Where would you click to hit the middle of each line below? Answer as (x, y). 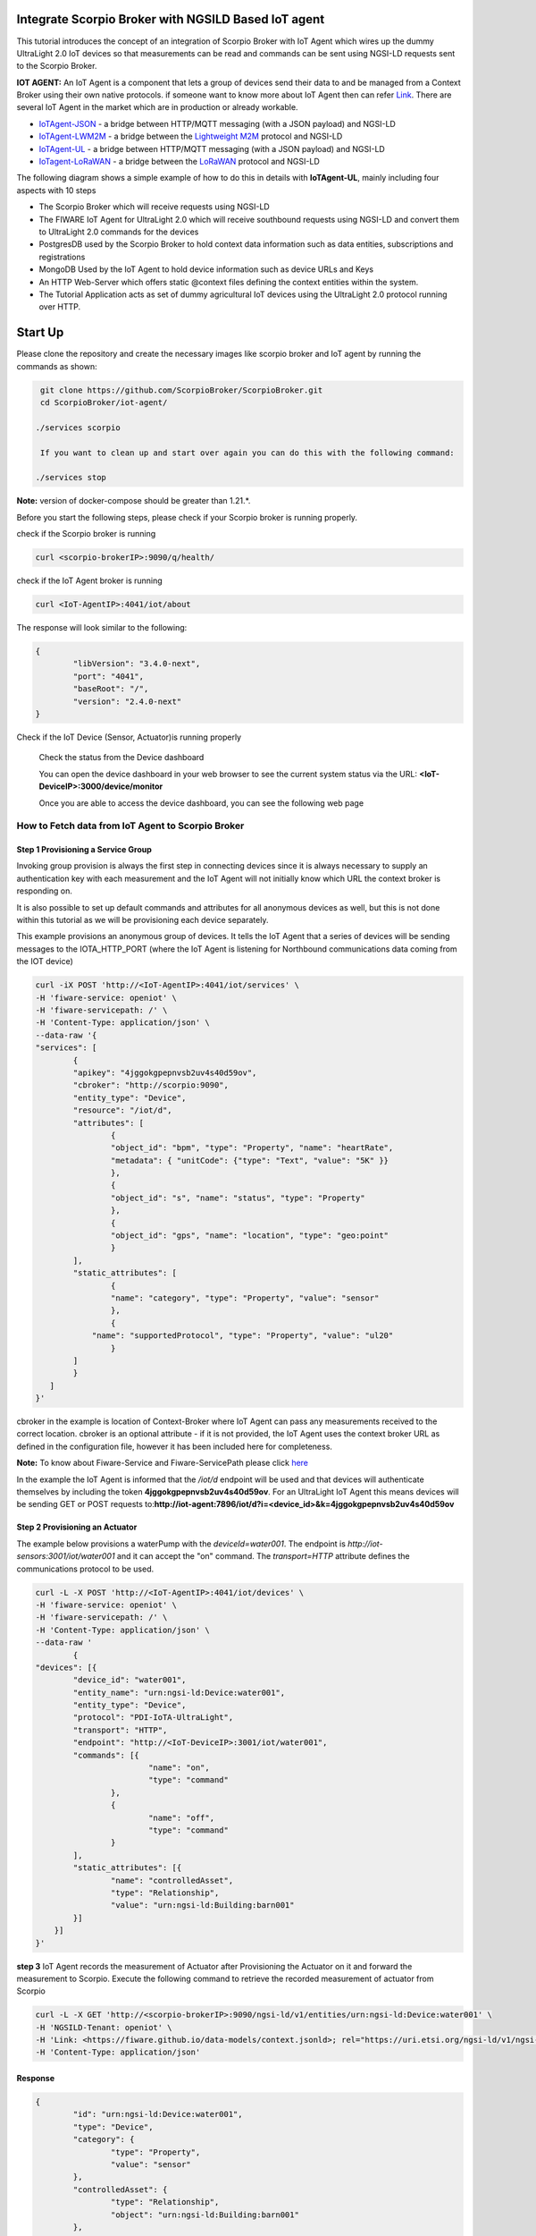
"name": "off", (181, 1817)
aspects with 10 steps (56, 190)
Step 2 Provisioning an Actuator (77, 1527)
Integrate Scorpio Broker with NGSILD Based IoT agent (171, 19)
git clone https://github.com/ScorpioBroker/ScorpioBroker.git (182, 390)
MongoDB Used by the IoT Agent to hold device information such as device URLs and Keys (206, 269)
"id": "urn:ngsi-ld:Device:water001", (158, 2114)
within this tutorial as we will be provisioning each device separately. (142, 920)
